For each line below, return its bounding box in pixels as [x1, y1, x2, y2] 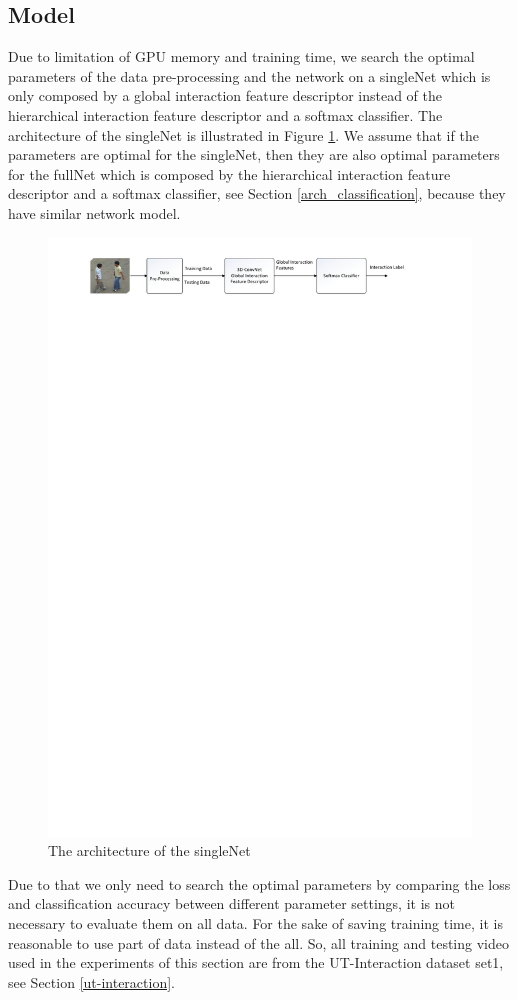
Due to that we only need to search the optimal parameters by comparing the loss [8, 873, 511, 894]
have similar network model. [8, 202, 181, 223]
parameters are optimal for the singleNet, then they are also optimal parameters [8, 144, 500, 165]
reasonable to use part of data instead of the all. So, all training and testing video [8, 932, 509, 953]
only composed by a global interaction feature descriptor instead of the [8, 85, 443, 106]
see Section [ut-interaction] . [8, 971, 175, 992]
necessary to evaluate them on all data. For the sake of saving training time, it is [8, 913, 503, 934]
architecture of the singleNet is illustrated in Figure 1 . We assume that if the [8, 124, 479, 145]
